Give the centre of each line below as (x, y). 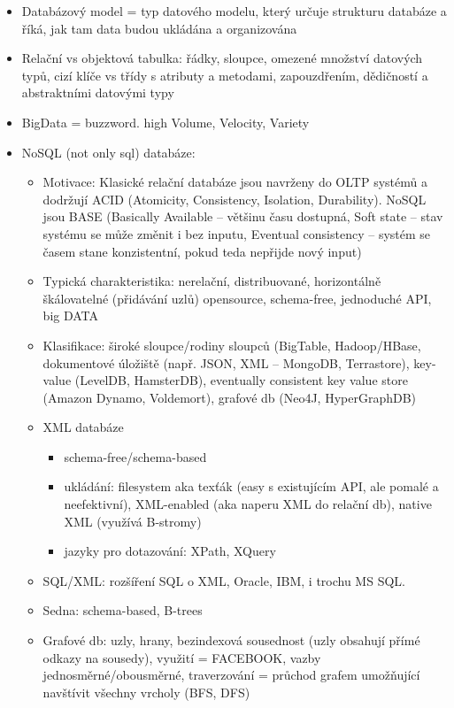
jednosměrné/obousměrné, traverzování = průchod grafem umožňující (231, 675)
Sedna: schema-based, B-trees (123, 610)
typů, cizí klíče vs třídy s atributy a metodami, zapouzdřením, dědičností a (225, 75)
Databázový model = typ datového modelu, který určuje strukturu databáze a (234, 11)
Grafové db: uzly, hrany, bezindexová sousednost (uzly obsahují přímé (231, 640)
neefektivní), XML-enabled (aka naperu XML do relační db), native (248, 504)
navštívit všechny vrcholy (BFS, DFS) (146, 692)
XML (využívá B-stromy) (133, 521)
